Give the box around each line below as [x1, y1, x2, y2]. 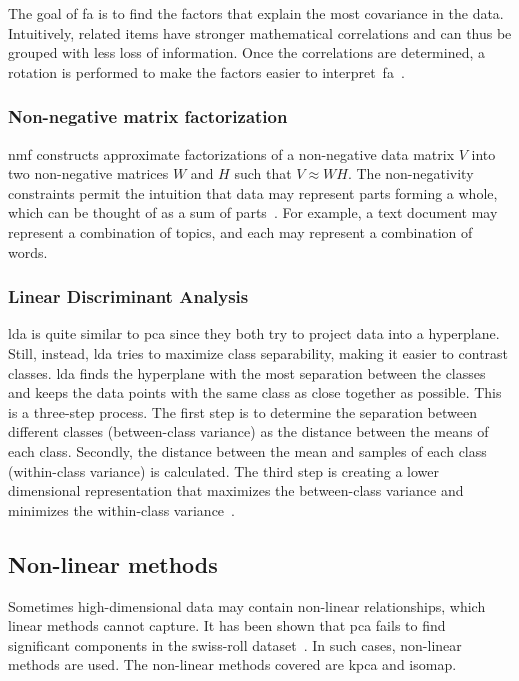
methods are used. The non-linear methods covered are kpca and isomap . [8, 654, 457, 675]
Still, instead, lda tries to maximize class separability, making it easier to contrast [8, 342, 509, 363]
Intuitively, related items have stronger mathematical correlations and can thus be [8, 22, 512, 43]
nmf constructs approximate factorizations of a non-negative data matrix [8, 143, 455, 164]
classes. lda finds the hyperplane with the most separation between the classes [8, 362, 486, 383]
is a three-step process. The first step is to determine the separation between [8, 401, 477, 422]
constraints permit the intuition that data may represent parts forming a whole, [8, 182, 498, 203]
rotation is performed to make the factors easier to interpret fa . [8, 61, 405, 82]
